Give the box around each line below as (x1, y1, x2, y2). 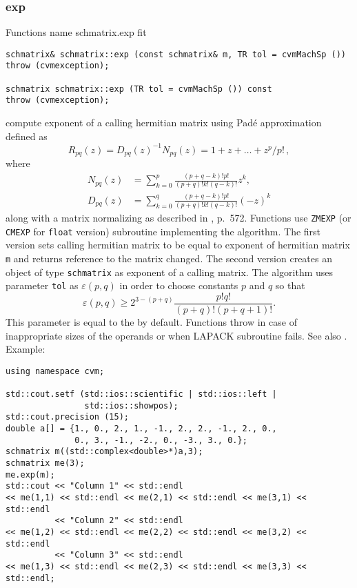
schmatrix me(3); (6, 458, 85, 469)
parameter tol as (6, 278, 79, 293)
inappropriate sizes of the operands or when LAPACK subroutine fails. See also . (6, 328, 347, 342)
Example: (6, 342, 45, 356)
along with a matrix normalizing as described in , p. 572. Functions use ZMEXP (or (6, 210, 351, 225)
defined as (6, 128, 48, 143)
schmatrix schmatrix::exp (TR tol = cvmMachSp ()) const (6, 84, 272, 94)
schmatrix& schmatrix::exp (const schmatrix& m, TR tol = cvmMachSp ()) (6, 49, 346, 59)
